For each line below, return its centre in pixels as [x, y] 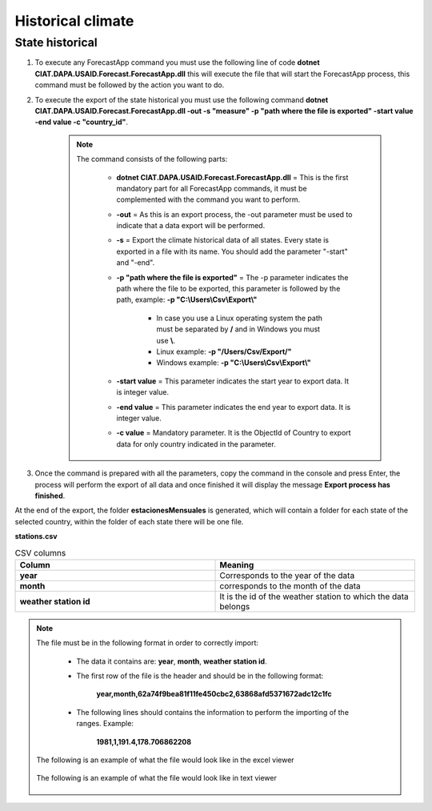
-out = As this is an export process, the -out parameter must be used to [234, 214]
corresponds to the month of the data [290, 586]
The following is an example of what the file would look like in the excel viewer [166, 760]
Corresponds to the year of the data [287, 575]
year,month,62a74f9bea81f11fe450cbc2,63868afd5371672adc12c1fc [214, 694]
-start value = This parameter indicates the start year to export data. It [233, 381]
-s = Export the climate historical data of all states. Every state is [223, 240]
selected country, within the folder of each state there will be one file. [129, 521]
